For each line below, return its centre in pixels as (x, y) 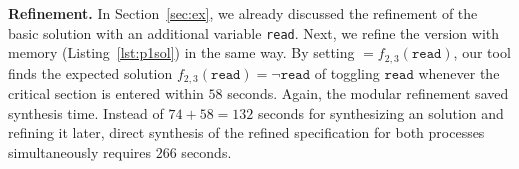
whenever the (459, 72)
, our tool (482, 52)
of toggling (347, 72)
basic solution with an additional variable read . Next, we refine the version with (254, 32)
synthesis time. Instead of (86, 112)
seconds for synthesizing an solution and (380, 112)
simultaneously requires (80, 151)
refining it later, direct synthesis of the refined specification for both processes (246, 132)
